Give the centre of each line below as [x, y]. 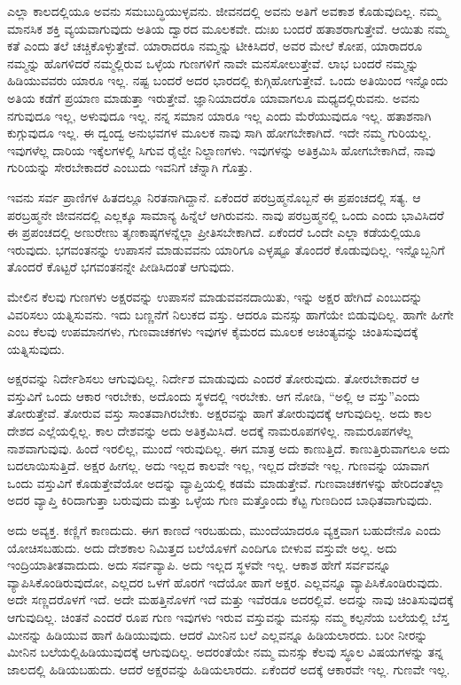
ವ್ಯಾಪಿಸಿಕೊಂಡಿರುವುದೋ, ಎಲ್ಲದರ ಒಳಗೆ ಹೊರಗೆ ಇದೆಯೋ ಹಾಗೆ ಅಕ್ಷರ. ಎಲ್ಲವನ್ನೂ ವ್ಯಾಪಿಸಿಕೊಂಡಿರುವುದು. [225, 582]
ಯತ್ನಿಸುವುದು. [36, 348]
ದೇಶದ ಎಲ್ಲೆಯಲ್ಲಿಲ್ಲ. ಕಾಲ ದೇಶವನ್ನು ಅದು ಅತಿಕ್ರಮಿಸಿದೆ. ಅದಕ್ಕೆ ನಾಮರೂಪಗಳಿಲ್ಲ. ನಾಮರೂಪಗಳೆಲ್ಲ [210, 431]
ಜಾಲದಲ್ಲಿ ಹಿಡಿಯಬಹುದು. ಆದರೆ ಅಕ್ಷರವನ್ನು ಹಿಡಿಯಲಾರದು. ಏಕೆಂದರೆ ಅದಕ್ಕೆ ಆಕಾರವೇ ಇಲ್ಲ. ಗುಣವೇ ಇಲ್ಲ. [229, 669]
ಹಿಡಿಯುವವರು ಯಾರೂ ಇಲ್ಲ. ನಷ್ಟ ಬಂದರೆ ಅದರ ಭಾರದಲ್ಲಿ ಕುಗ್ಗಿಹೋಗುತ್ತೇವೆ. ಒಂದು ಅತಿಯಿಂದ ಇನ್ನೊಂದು [228, 80]
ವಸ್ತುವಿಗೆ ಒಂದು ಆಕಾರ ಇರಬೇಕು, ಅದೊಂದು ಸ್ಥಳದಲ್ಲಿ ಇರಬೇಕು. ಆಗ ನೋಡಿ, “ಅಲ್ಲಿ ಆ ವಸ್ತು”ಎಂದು [214, 395]
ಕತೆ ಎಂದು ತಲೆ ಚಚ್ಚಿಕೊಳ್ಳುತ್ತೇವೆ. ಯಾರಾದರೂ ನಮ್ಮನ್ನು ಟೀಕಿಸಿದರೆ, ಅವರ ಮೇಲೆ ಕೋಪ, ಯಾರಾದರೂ [215, 46]
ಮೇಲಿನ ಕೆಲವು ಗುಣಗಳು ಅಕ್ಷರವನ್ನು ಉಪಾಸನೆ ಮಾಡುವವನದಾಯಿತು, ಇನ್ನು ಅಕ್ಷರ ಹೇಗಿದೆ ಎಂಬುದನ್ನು [215, 296]
